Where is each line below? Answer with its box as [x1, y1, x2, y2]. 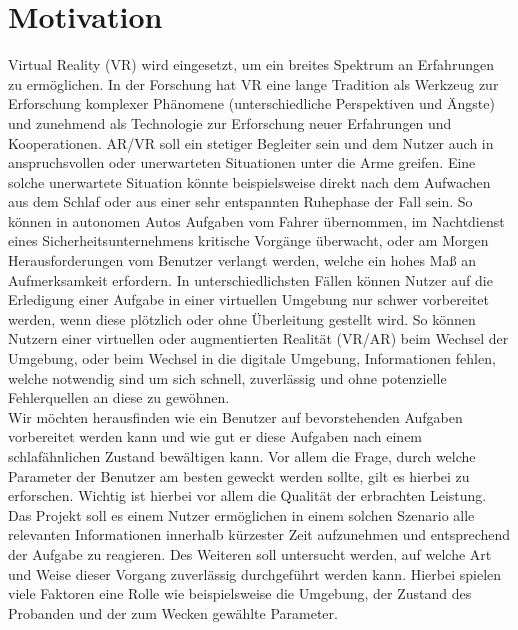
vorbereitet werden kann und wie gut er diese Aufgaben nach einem [8, 426, 423, 447]
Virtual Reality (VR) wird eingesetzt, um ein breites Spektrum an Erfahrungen [8, 54, 494, 75]
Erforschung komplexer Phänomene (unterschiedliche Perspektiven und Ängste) [8, 93, 495, 114]
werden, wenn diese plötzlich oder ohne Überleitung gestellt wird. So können [8, 308, 476, 329]
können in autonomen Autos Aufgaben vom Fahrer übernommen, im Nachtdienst [8, 210, 505, 231]
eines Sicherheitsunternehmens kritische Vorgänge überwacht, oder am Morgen [8, 230, 489, 251]
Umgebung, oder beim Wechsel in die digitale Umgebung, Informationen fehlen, [8, 348, 496, 369]
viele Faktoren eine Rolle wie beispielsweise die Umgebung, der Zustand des [8, 583, 472, 604]
